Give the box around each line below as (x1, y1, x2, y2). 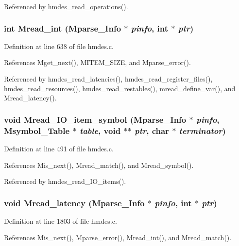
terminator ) (179, 124, 226, 136)
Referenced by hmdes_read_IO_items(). (4, 176, 126, 186)
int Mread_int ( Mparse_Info (4, 22, 121, 34)
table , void (79, 124, 121, 136)
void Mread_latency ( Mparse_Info (4, 197, 145, 209)
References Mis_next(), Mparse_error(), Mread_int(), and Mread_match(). (4, 232, 232, 242)
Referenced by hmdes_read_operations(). (4, 1, 128, 11)
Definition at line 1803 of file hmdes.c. (4, 215, 117, 226)
